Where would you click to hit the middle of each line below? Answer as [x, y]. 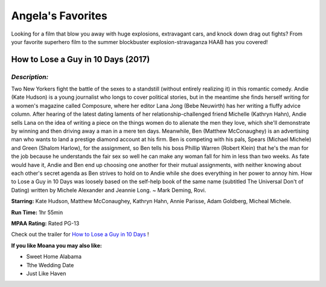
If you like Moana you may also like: [56, 245]
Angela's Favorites [59, 16]
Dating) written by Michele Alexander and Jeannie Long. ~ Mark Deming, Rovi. [109, 190]
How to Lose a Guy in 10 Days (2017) [81, 59]
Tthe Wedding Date [50, 265]
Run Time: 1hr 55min [37, 212]
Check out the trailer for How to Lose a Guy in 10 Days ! [80, 235]
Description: [30, 77]
